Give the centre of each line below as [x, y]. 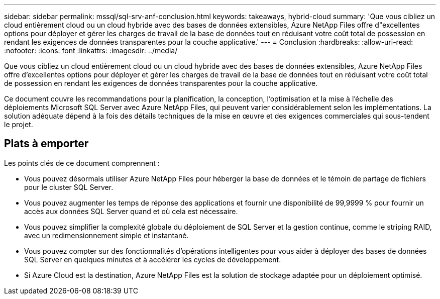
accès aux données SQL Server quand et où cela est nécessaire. [131, 211]
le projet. [19, 124]
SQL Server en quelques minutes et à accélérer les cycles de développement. [153, 259]
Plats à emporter [46, 144]
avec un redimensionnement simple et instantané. [106, 235]
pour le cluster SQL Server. [69, 187]
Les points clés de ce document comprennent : [82, 163]
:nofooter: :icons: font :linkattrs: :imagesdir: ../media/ [91, 51]
